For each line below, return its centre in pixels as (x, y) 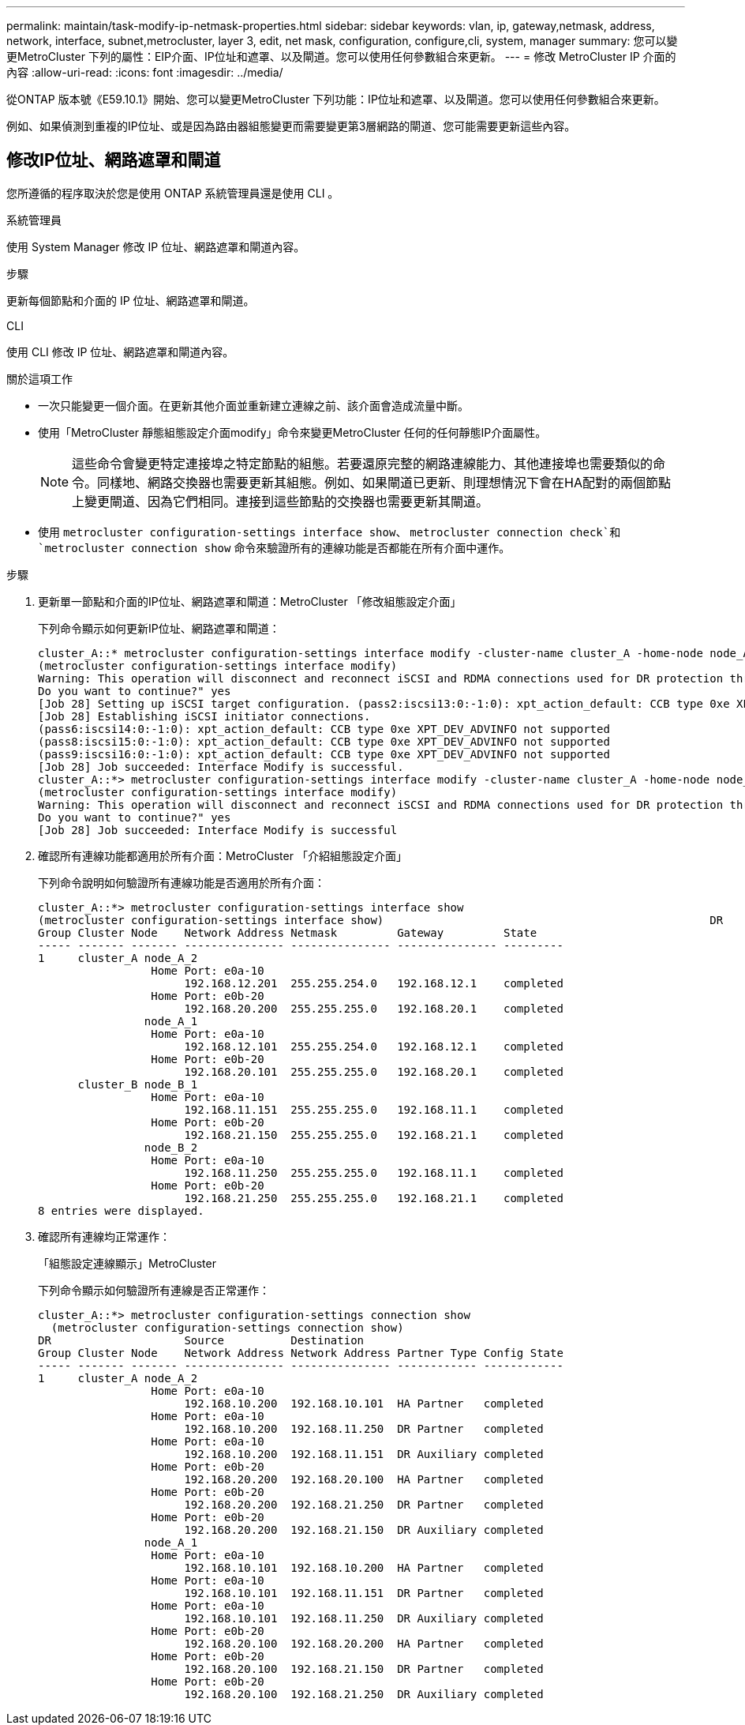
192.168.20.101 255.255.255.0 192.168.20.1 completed (374, 1071)
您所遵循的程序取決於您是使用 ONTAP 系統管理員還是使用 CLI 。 (173, 193)
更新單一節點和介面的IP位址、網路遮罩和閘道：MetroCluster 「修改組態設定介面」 (250, 601)
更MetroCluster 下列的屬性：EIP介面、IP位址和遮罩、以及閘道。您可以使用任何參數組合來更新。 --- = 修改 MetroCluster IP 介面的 (341, 56)
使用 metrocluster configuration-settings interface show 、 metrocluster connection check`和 (329, 532)
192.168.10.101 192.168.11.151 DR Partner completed (364, 1593)
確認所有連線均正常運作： (104, 1236)
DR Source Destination (201, 1340)
